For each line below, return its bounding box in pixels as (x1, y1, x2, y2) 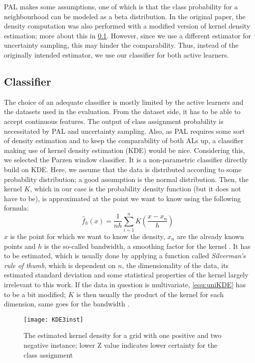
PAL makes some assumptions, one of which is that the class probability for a (4, 1, 238, 11)
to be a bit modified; (4, 289, 66, 299)
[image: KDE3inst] (24, 316, 84, 323)
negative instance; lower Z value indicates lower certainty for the (24, 340, 218, 350)
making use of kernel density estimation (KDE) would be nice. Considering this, (4, 145, 245, 155)
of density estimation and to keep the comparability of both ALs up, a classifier (4, 135, 244, 146)
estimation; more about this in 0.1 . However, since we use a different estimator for (4, 30, 251, 40)
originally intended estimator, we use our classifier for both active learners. (4, 49, 229, 60)
